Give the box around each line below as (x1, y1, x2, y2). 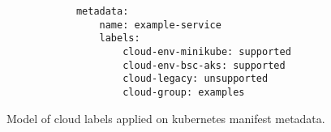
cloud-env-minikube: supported (123, 45, 291, 57)
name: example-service (99, 19, 221, 31)
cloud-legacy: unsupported (123, 73, 269, 85)
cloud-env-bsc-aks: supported (123, 59, 286, 71)
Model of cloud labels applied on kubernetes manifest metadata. (6, 109, 325, 126)
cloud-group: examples (123, 86, 245, 98)
